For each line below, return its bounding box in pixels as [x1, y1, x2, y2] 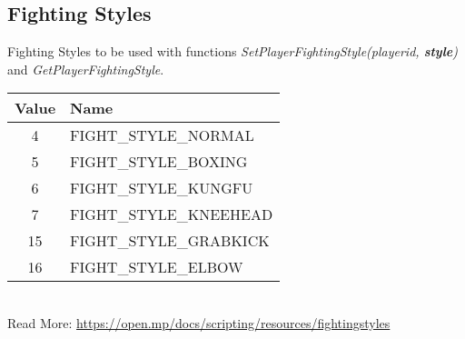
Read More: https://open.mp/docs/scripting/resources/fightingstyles [7, 313, 391, 332]
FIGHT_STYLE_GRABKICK [70, 230, 270, 252]
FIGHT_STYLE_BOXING [70, 151, 248, 173]
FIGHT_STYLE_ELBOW [70, 256, 243, 278]
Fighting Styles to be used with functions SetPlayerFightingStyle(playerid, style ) [7, 42, 459, 61]
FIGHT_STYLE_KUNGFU [70, 177, 253, 199]
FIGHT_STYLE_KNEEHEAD [70, 204, 273, 225]
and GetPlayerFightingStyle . [7, 59, 164, 78]
